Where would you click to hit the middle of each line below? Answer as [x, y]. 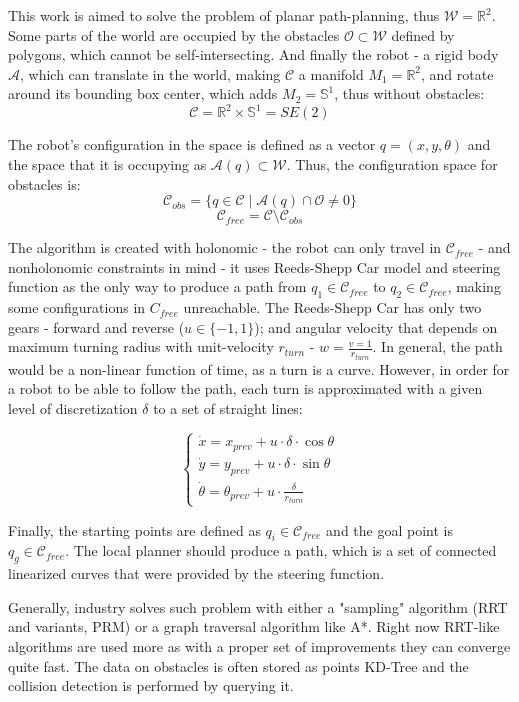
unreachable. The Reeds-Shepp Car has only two [332, 307]
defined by [423, 34]
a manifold [331, 73]
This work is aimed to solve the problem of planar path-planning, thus [224, 15]
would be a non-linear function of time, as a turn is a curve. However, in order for [259, 368]
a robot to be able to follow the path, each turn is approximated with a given [245, 388]
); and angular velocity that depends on [376, 326]
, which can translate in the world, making [150, 73]
